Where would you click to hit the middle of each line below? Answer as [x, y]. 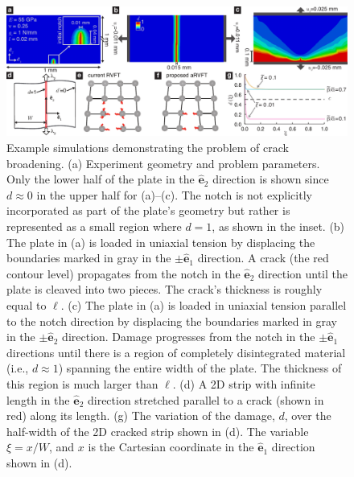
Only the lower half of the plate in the [101, 179]
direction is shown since [271, 179]
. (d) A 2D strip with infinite [244, 383]
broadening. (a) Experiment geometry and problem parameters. [163, 163]
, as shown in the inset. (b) [278, 226]
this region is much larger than [82, 383]
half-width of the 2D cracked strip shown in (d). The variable [158, 431]
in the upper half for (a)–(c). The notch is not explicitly [174, 194]
